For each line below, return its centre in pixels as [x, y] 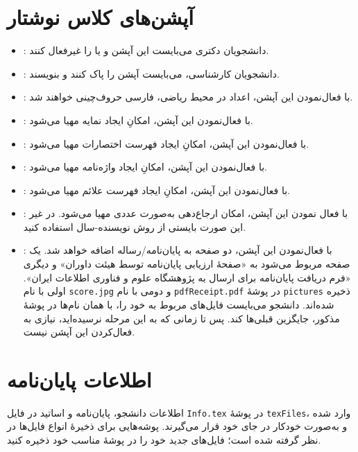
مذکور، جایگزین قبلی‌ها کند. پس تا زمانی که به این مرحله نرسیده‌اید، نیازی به [181, 318]
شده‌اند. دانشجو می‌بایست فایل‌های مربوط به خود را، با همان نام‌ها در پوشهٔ [179, 304]
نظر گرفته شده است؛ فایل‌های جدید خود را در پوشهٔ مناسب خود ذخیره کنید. [164, 440]
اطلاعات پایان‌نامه [79, 379]
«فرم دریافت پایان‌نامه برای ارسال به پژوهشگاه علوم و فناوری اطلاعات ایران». [187, 277]
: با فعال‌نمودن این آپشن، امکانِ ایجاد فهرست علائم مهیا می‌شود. [156, 190]
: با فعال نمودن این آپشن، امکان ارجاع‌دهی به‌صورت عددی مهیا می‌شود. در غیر [186, 213]
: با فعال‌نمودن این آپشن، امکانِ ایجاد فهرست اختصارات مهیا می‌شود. [166, 143]
